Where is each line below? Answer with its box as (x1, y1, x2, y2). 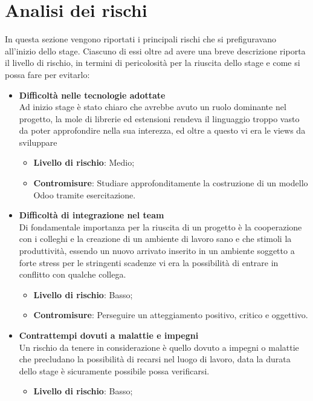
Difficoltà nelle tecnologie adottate (19, 88, 166, 101)
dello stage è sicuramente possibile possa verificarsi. (19, 364, 210, 377)
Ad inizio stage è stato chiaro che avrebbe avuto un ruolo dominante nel (19, 100, 286, 113)
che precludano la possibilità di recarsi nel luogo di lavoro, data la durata (19, 353, 291, 365)
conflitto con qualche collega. (19, 268, 126, 281)
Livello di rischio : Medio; (33, 156, 135, 169)
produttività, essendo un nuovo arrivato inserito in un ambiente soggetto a (19, 244, 295, 257)
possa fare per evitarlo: (5, 68, 90, 80)
